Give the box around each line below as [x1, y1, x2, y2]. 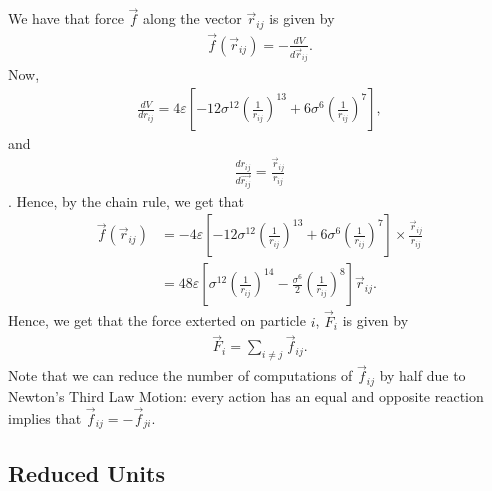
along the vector [143, 8, 242, 29]
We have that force [8, 8, 124, 29]
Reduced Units [8, 457, 165, 488]
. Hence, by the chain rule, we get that [8, 190, 245, 211]
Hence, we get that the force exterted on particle [8, 310, 306, 331]
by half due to [379, 365, 466, 386]
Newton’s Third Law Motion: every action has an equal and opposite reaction [8, 385, 484, 406]
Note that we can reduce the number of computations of [8, 365, 353, 386]
